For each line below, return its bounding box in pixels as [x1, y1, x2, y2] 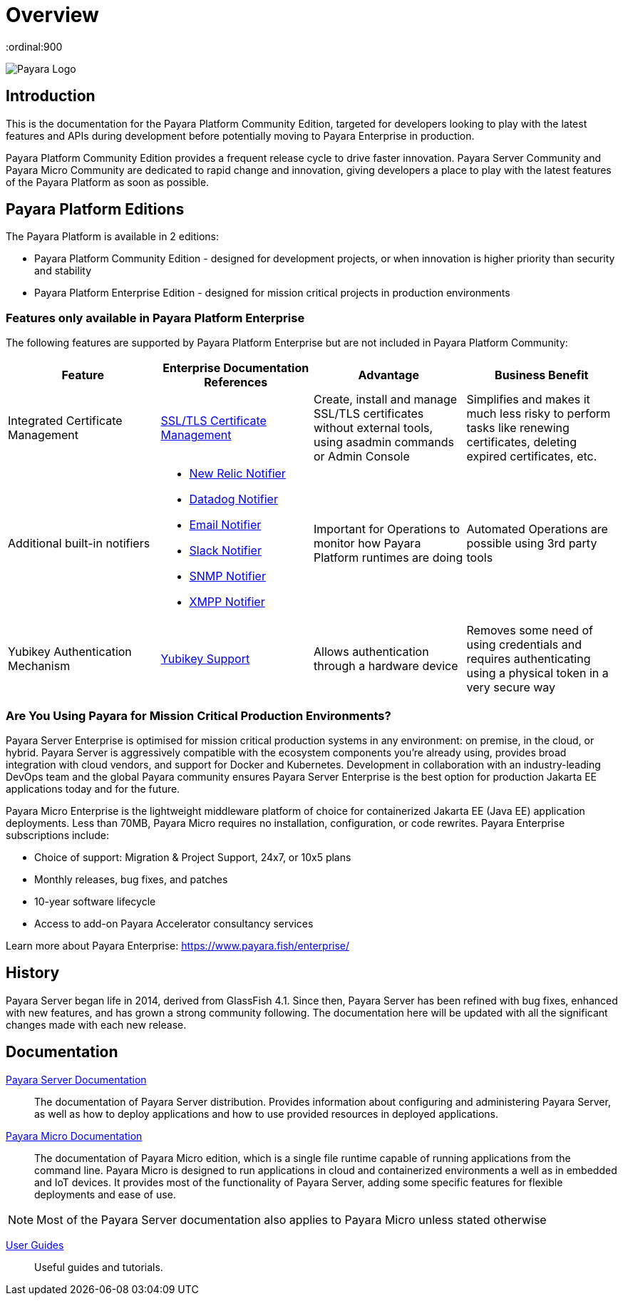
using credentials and [466, 637, 582, 652]
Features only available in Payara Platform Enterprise [6, 310, 305, 325]
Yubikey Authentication [8, 644, 132, 659]
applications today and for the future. [6, 782, 180, 795]
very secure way [466, 680, 556, 695]
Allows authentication [314, 644, 429, 659]
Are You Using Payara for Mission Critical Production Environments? [6, 708, 391, 723]
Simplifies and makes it [466, 392, 590, 407]
